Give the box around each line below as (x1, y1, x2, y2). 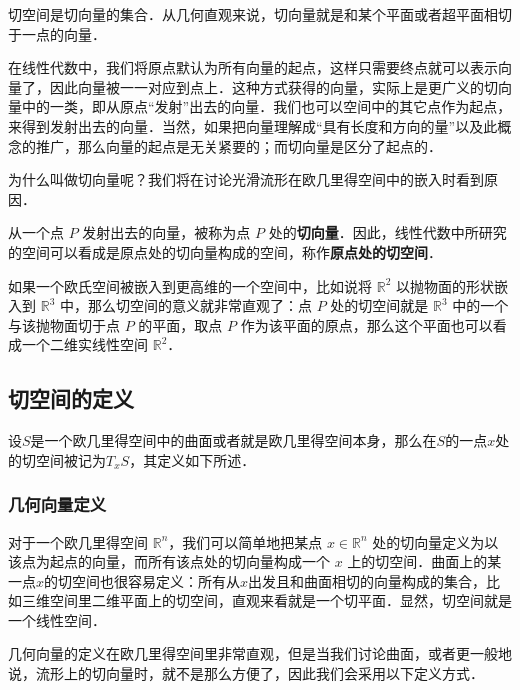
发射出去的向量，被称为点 (82, 222, 251, 243)
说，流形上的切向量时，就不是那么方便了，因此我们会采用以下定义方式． (8, 663, 484, 684)
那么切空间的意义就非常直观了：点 (87, 295, 312, 316)
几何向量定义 (8, 492, 107, 517)
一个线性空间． (8, 609, 106, 630)
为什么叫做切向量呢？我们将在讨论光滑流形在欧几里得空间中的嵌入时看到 (8, 169, 484, 190)
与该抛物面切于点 (8, 314, 120, 335)
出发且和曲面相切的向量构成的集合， (248, 570, 487, 591)
